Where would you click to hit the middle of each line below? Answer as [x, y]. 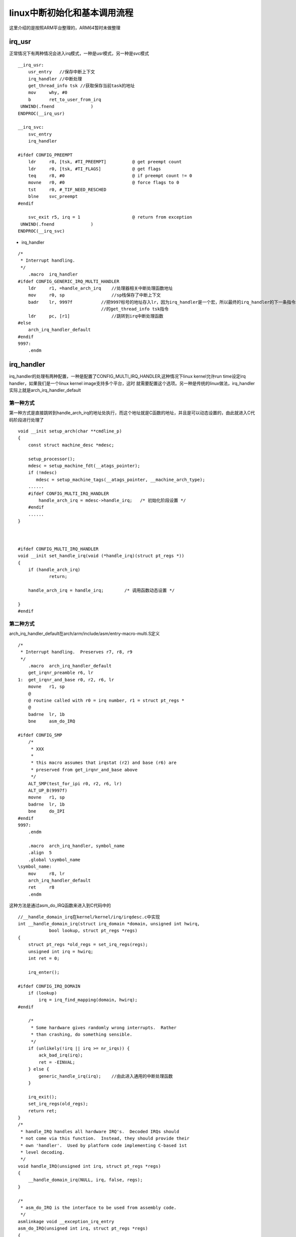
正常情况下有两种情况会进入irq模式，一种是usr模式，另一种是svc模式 [79, 53]
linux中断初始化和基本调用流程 [71, 13]
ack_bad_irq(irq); [61, 1055]
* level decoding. [43, 1152]
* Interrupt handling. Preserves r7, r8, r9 [76, 652]
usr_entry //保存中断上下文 [61, 72]
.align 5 [40, 853]
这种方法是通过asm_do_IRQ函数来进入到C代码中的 [60, 905]
